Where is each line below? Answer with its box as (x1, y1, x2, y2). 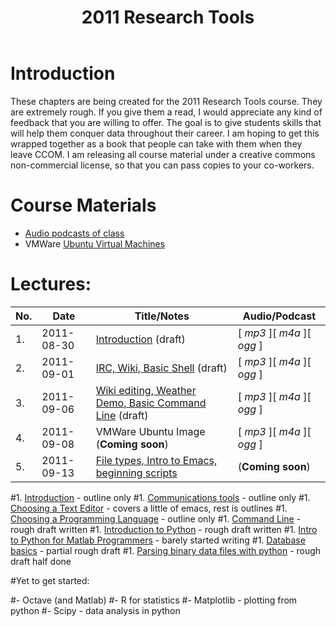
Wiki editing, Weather (95, 383, 197, 397)
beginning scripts (95, 466, 178, 480)
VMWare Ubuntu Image (95, 424, 206, 438)
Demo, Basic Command (95, 396, 207, 410)
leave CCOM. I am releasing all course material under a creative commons (10, 148, 316, 160)
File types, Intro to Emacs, (95, 453, 218, 467)
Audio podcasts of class (24, 227, 125, 239)
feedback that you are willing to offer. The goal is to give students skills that (10, 116, 322, 128)
